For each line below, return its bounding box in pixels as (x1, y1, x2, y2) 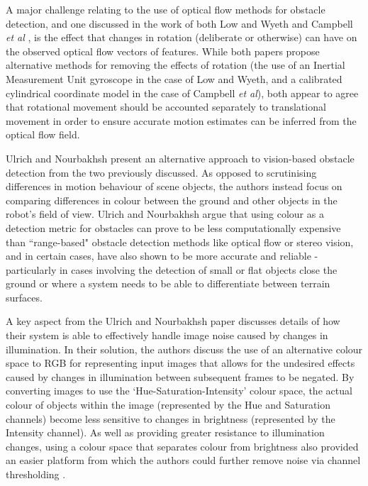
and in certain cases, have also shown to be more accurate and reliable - (6, 248, 318, 263)
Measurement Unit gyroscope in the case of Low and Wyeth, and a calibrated (6, 71, 342, 86)
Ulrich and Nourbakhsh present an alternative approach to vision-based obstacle (6, 150, 355, 165)
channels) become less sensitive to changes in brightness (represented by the (6, 411, 335, 426)
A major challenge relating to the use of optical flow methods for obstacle (6, 2, 325, 16)
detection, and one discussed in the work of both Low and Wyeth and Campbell (6, 16, 353, 31)
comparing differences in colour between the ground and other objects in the (6, 192, 338, 207)
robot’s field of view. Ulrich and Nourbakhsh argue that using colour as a (6, 206, 324, 221)
